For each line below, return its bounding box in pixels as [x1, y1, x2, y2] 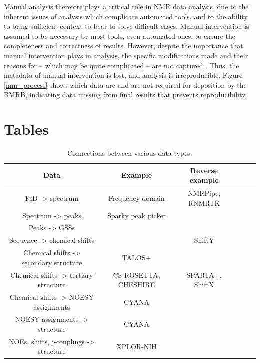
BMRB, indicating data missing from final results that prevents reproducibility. [4, 89, 247, 100]
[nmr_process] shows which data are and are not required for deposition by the [4, 79, 247, 90]
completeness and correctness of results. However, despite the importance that [4, 40, 243, 51]
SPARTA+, [186, 269, 222, 280]
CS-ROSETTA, [113, 269, 160, 280]
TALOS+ [122, 252, 151, 262]
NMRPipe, [187, 188, 221, 198]
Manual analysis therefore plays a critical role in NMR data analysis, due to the [4, 1, 249, 11]
